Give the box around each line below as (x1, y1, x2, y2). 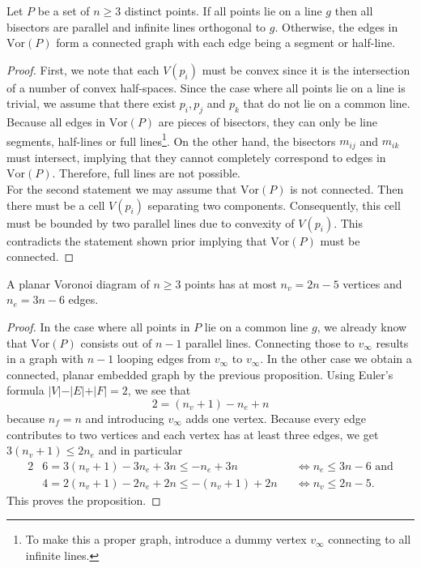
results (376, 334, 409, 351)
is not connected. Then (290, 181, 404, 198)
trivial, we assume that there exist (6, 95, 176, 112)
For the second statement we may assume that (6, 181, 237, 198)
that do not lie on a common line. (243, 95, 410, 112)
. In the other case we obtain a (260, 350, 412, 367)
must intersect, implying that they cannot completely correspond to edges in (6, 148, 386, 165)
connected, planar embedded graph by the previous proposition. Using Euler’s (6, 365, 393, 382)
